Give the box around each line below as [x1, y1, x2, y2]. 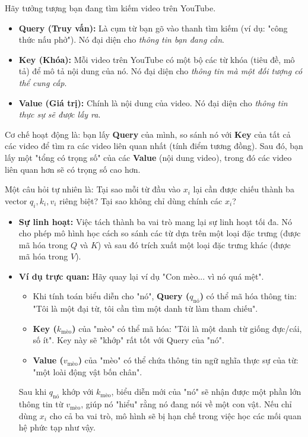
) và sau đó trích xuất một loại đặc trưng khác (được [97, 238, 291, 251]
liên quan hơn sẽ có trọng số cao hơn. [5, 163, 141, 175]
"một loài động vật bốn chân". [33, 365, 142, 378]
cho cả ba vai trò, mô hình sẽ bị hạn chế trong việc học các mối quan [49, 409, 301, 422]
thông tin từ [18, 398, 63, 410]
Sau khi [18, 385, 47, 398]
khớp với [62, 385, 94, 398]
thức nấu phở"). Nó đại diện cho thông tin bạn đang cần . [18, 33, 224, 46]
